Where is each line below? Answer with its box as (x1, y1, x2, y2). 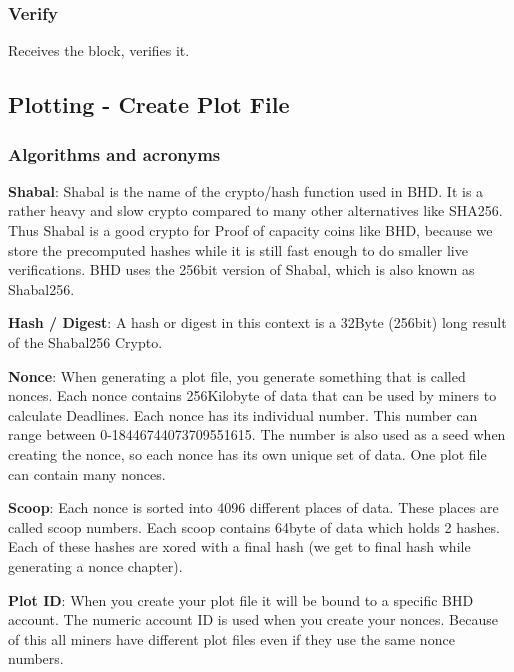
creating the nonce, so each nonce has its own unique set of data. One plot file (8, 443, 487, 464)
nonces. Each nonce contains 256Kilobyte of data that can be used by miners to (8, 385, 497, 406)
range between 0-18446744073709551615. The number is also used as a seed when (8, 424, 506, 445)
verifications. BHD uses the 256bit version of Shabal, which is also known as (8, 259, 475, 280)
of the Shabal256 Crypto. (8, 331, 163, 352)
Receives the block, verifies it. (8, 40, 190, 61)
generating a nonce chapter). (8, 555, 183, 576)
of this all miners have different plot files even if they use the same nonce (8, 628, 455, 649)
